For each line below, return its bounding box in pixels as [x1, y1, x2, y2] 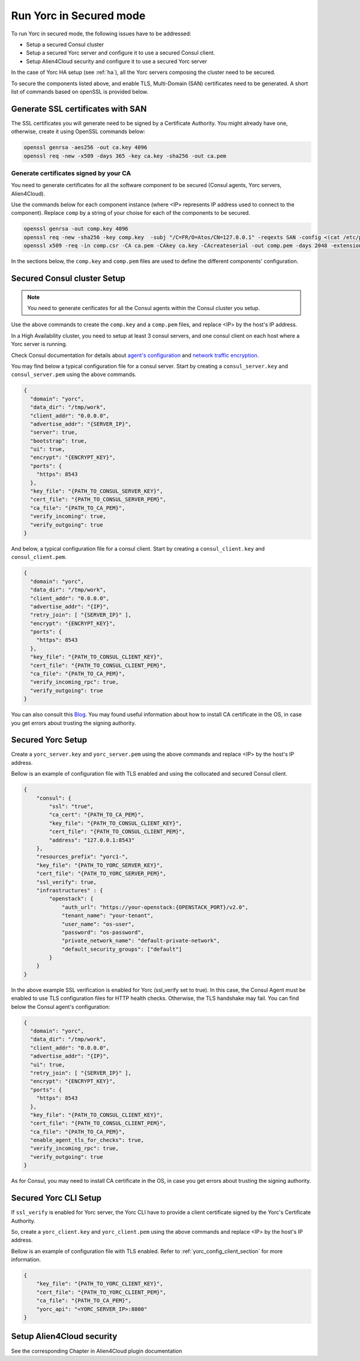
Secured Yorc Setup [11, 735, 88, 745]
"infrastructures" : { [36, 887, 103, 894]
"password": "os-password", [61, 929, 144, 936]
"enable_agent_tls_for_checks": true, [30, 1137, 144, 1144]
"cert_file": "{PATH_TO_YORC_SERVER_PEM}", [36, 870, 166, 877]
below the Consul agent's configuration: [11, 1003, 110, 1010]
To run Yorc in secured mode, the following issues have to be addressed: [11, 30, 191, 37]
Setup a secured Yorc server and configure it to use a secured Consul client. [26, 49, 215, 56]
